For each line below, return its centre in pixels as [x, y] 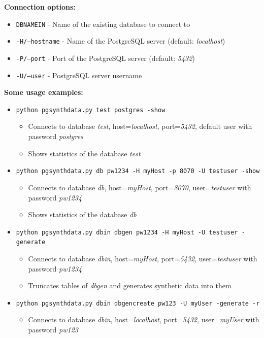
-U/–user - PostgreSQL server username [79, 75]
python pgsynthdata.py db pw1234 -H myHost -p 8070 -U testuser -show [138, 171]
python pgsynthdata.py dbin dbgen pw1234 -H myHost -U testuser [127, 232]
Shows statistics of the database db [82, 214]
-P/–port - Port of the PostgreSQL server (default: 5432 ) [105, 58]
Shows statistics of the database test [84, 153]
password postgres [56, 136]
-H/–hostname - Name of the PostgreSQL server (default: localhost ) [121, 41]
